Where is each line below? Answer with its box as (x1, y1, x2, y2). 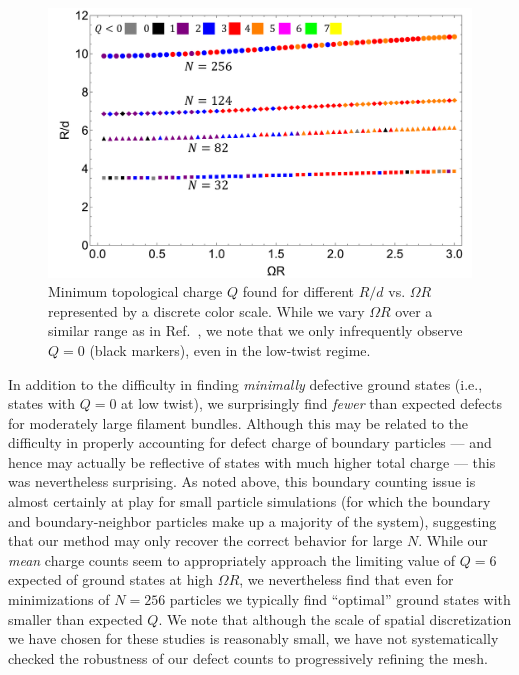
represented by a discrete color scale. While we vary (48, 300, 365, 321)
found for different (242, 281, 355, 302)
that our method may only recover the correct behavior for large (8, 530, 403, 551)
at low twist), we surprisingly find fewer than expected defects (121, 393, 502, 414)
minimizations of (8, 589, 110, 610)
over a (395, 300, 433, 321)
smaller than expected (8, 608, 143, 629)
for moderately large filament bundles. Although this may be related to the (8, 412, 468, 433)
